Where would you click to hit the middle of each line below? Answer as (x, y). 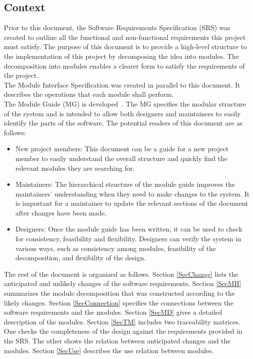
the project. (21, 75)
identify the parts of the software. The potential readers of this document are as (123, 123)
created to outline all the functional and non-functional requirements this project (125, 37)
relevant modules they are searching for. (75, 168)
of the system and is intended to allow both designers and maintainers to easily (122, 113)
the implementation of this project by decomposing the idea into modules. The (122, 56)
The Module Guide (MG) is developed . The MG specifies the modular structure (125, 103)
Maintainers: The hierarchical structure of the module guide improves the (125, 184)
